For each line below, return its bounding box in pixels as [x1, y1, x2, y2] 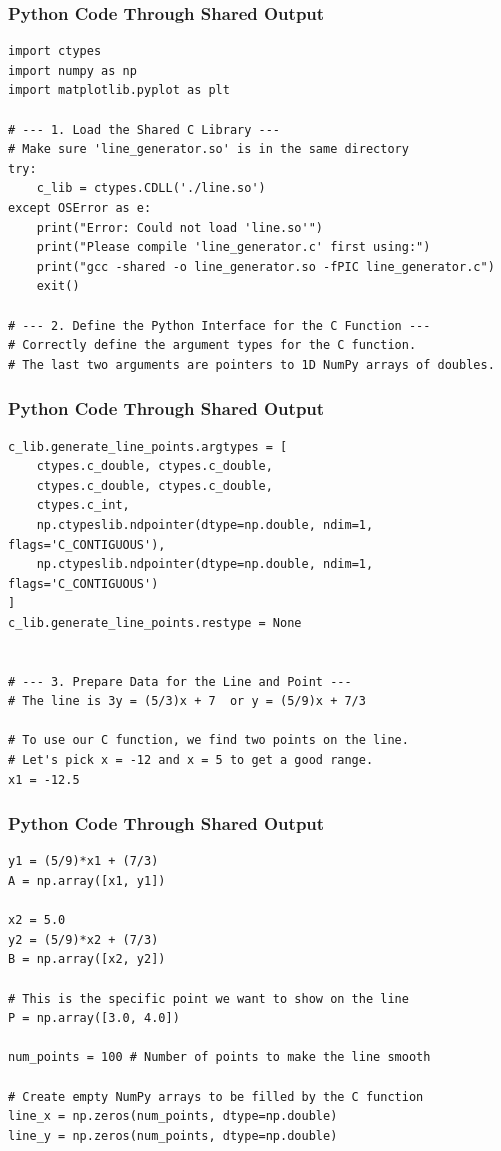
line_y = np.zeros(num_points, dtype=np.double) [8, 1128, 338, 1143]
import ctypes [8, 44, 102, 59]
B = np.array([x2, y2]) [8, 952, 166, 967]
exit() [36, 279, 80, 294]
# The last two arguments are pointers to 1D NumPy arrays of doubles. [8, 357, 495, 372]
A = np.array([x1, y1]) [8, 874, 166, 889]
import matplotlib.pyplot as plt [8, 83, 230, 98]
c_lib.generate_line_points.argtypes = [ [8, 439, 288, 454]
